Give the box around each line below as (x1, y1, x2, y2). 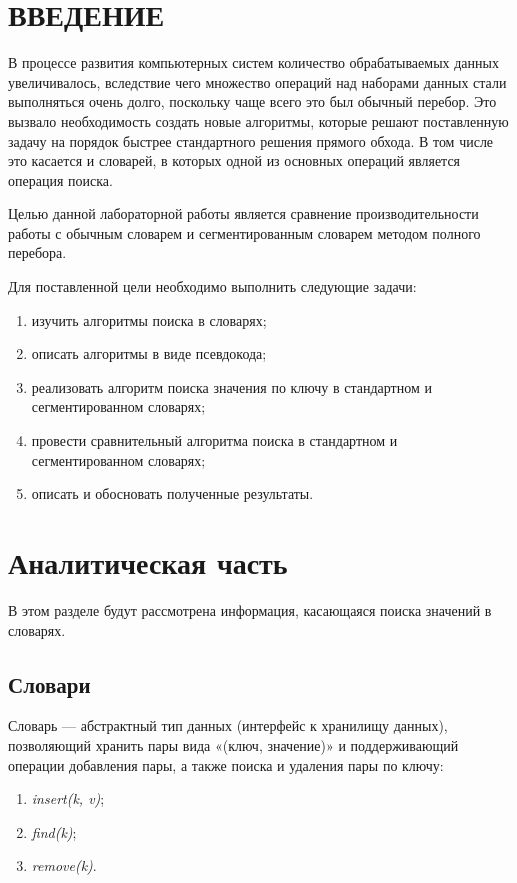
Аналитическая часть (8, 542, 288, 582)
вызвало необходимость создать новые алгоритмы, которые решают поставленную (8, 110, 509, 131)
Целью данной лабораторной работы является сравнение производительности (8, 203, 479, 224)
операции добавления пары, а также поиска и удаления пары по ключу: (8, 754, 444, 775)
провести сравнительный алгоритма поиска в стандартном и (31, 430, 398, 451)
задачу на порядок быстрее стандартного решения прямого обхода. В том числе (8, 130, 494, 151)
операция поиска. (8, 169, 113, 190)
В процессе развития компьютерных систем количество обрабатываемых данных (8, 52, 499, 73)
